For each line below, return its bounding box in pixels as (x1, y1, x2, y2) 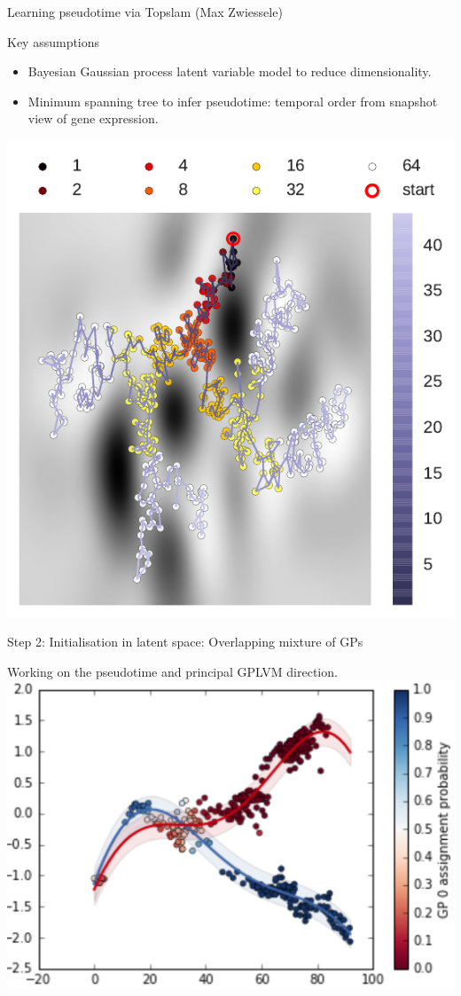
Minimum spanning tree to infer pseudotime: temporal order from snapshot (27, 91, 438, 110)
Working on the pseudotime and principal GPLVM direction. (7, 662, 338, 680)
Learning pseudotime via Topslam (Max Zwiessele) (7, 3, 283, 20)
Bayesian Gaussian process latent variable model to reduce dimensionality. (27, 62, 432, 81)
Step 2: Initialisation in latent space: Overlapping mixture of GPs (7, 632, 363, 651)
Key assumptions (7, 32, 100, 51)
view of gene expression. (27, 109, 159, 128)
